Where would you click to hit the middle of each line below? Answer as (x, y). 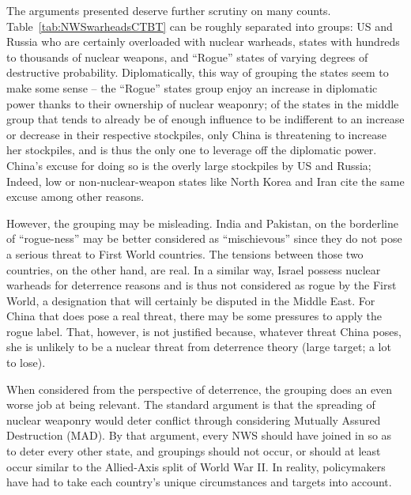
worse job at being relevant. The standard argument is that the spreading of (191, 404)
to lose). (26, 363)
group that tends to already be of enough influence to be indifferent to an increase (205, 119)
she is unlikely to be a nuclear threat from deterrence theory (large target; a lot (199, 347)
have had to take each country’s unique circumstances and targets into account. (199, 482)
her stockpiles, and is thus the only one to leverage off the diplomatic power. (192, 150)
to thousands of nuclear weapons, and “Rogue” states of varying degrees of (187, 57)
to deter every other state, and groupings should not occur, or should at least (194, 451)
